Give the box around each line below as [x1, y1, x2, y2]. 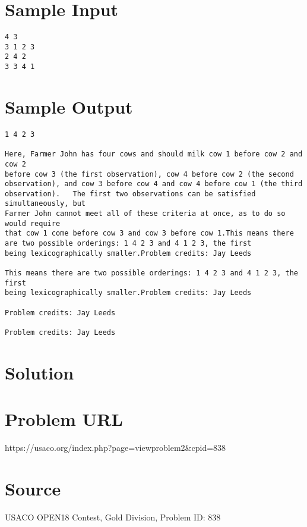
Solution [5, 360, 74, 384]
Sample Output [5, 94, 133, 118]
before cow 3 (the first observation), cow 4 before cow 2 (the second [5, 170, 294, 178]
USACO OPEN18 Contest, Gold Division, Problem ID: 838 [5, 510, 221, 523]
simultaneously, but [5, 199, 86, 208]
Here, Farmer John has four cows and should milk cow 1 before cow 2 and [5, 150, 303, 159]
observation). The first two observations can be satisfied [5, 189, 256, 198]
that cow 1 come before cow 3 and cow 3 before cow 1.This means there [5, 229, 294, 238]
